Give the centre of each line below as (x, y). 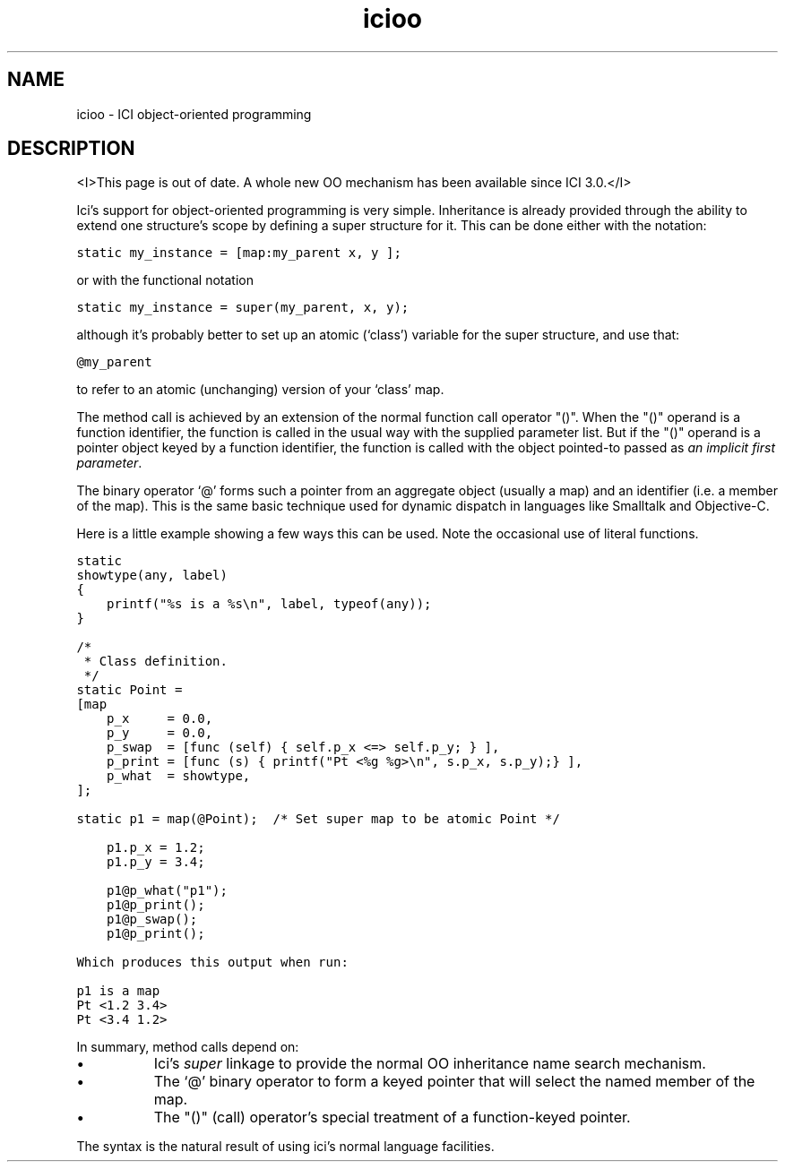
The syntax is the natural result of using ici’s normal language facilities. (285, 1147)
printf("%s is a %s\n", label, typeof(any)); (269, 604)
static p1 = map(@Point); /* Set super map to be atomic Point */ (318, 819)
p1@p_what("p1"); (167, 891)
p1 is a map (118, 991)
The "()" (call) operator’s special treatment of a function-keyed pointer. (392, 1117)
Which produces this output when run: (212, 963)
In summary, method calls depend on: (188, 1047)
